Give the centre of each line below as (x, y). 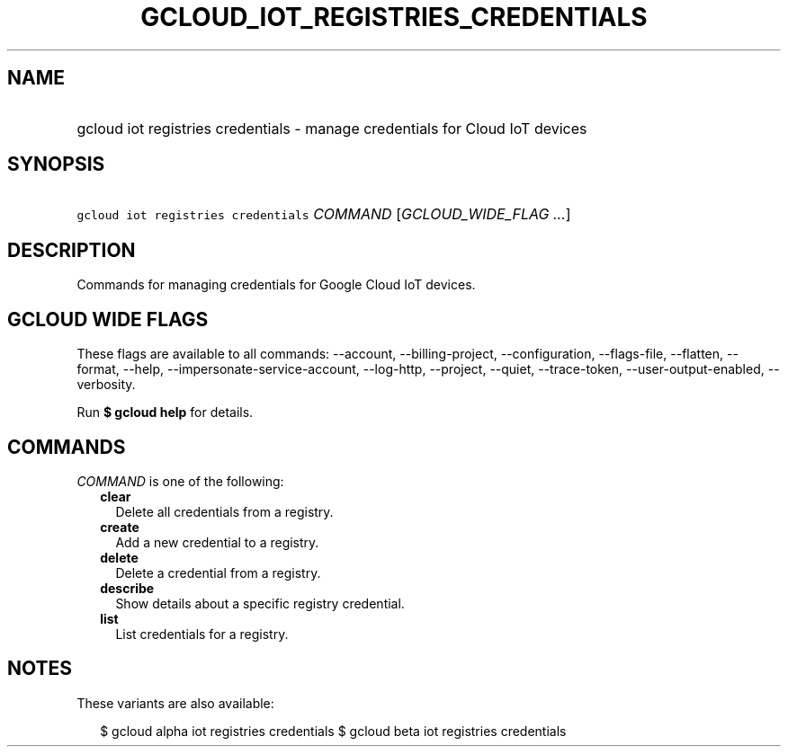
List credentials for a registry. (202, 634)
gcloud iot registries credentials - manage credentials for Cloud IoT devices (332, 128)
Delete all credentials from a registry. (224, 511)
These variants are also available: (175, 703)
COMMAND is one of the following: (180, 481)
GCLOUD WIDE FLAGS (108, 319)
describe (127, 588)
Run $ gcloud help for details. (165, 412)
